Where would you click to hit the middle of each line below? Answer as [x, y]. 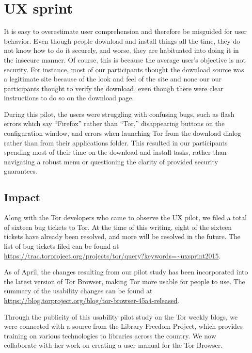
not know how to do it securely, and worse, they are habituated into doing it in [121, 50]
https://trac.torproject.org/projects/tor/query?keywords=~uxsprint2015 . [112, 255]
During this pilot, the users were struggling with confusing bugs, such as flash [119, 114]
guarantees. [21, 171]
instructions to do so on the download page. [69, 98]
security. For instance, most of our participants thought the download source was [124, 69]
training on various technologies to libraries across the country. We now [110, 335]
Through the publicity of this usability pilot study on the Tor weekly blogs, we [121, 316]
